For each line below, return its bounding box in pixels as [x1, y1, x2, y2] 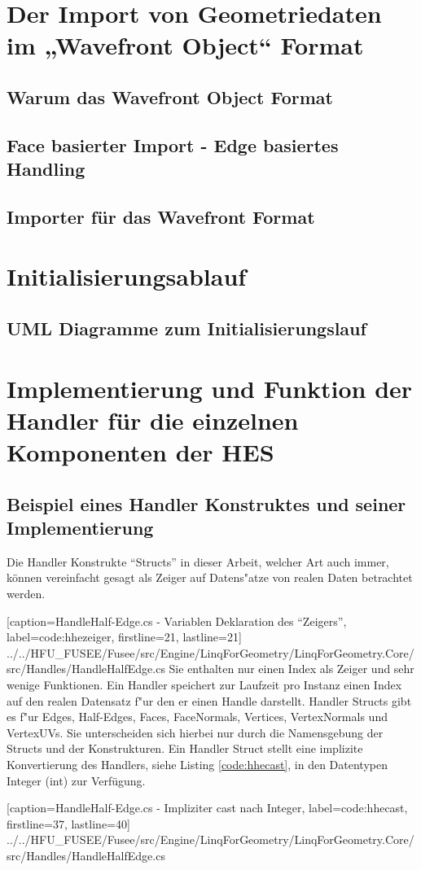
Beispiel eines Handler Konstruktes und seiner [7, 491, 406, 516]
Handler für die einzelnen [7, 403, 299, 436]
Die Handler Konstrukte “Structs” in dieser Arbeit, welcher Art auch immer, [7, 553, 389, 570]
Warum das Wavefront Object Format [7, 84, 333, 109]
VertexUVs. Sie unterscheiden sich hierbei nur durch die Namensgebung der [7, 724, 384, 741]
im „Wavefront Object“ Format [7, 28, 364, 62]
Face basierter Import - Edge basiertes [7, 132, 339, 157]
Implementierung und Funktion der [7, 371, 413, 404]
